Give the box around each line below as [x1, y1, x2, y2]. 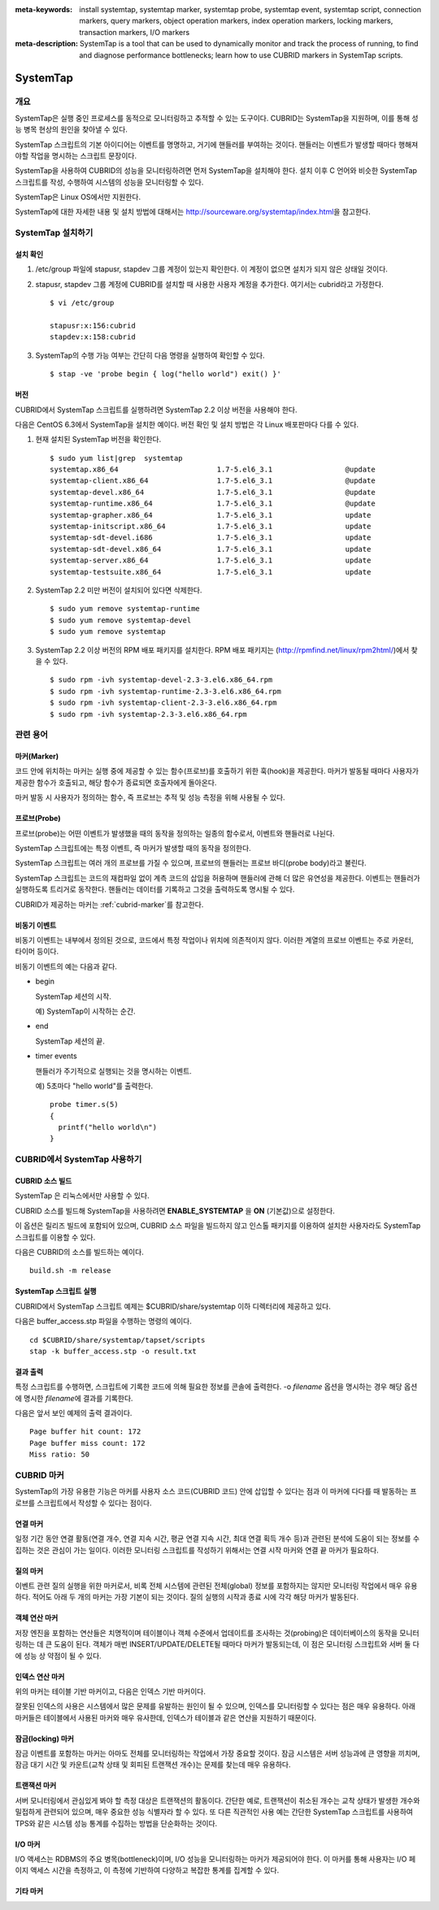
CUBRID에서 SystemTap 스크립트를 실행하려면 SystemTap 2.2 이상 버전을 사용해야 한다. [15, 405, 298, 415]
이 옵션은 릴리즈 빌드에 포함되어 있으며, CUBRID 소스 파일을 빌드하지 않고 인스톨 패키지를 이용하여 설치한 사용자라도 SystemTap [15, 1221, 421, 1231]
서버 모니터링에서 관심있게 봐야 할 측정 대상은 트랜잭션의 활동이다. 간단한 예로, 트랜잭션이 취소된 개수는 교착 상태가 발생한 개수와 [15, 1795, 420, 1805]
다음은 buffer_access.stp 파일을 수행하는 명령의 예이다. [15, 1317, 193, 1326]
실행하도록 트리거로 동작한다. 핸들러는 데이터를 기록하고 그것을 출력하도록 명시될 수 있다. [15, 884, 295, 894]
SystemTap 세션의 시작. [35, 992, 111, 1001]
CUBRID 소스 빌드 [15, 1176, 72, 1186]
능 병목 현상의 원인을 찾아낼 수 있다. [15, 124, 128, 134]
